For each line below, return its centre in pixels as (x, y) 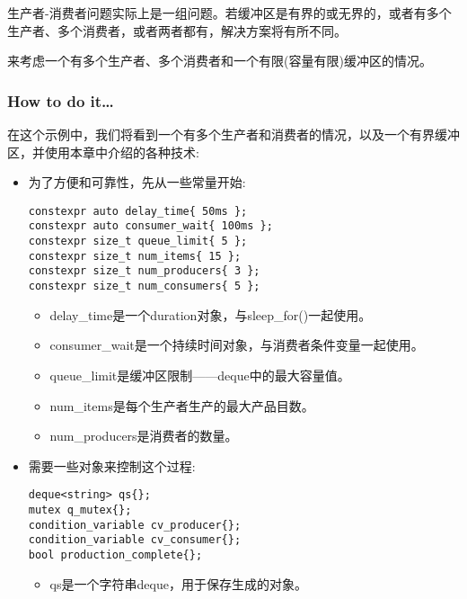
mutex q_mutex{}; (80, 510)
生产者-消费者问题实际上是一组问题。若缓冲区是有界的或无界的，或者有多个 (229, 13)
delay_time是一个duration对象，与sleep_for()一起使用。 (211, 314)
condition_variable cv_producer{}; (135, 525)
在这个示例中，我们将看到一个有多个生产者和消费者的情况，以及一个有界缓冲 (233, 134)
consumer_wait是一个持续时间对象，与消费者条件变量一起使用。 (237, 345)
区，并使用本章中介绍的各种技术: (103, 152)
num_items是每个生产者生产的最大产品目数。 (182, 405)
